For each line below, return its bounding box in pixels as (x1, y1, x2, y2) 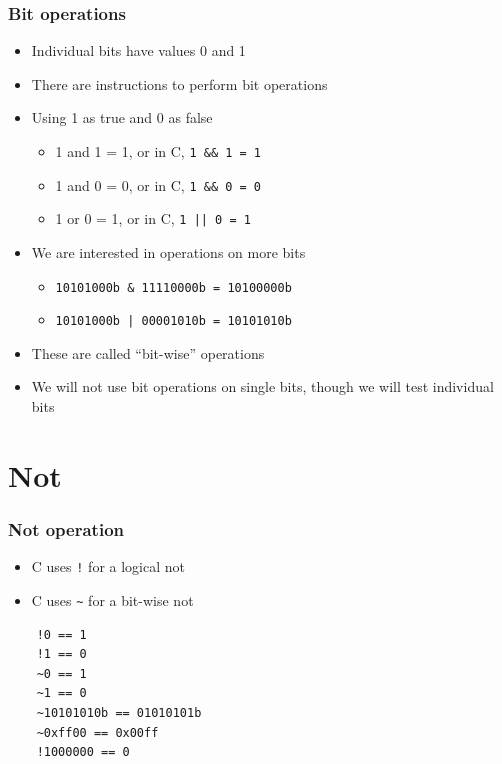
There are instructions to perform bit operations (31, 73, 328, 94)
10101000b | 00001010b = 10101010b (55, 314, 292, 329)
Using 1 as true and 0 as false (31, 107, 213, 128)
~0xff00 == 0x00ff (36, 725, 159, 740)
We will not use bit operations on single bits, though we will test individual (31, 376, 494, 397)
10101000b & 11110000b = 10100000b (55, 280, 292, 295)
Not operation (8, 516, 125, 541)
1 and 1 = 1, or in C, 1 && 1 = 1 (55, 141, 261, 161)
